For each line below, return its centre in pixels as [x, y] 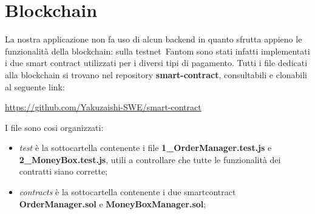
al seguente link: [35, 86]
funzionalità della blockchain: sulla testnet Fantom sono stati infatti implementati [157, 51]
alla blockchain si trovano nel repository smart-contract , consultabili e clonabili [156, 74]
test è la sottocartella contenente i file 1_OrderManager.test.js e [145, 148]
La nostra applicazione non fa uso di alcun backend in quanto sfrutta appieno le [154, 39]
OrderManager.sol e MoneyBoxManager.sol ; [113, 203]
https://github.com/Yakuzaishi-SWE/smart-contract [103, 107]
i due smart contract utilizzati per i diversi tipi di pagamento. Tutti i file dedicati [156, 63]
